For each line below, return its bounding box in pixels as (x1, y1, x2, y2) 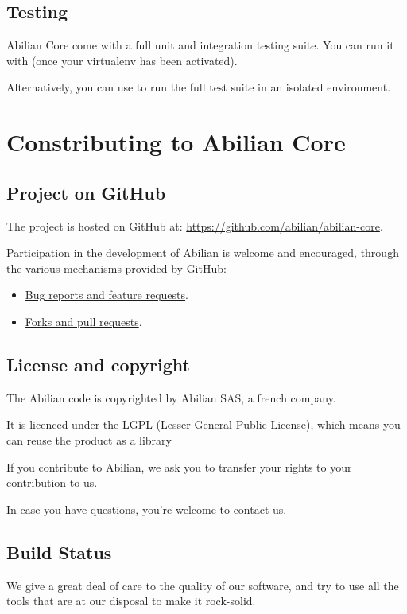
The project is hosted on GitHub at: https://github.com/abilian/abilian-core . (6, 217, 383, 234)
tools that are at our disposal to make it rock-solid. (6, 593, 256, 609)
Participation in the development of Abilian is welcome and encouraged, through (6, 244, 399, 261)
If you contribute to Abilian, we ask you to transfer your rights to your (6, 458, 352, 475)
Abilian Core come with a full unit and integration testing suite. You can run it (6, 37, 394, 53)
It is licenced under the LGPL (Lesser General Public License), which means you (6, 416, 401, 433)
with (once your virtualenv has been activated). (6, 52, 238, 68)
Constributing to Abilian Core (6, 126, 346, 158)
